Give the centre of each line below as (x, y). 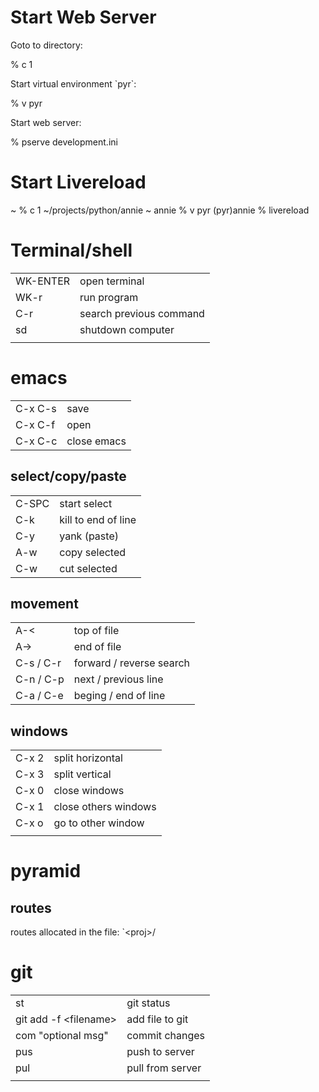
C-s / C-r (38, 663)
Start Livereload (78, 182)
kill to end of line (98, 519)
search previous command (142, 313)
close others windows (105, 807)
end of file (97, 647)
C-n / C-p (40, 679)
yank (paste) (89, 536)
